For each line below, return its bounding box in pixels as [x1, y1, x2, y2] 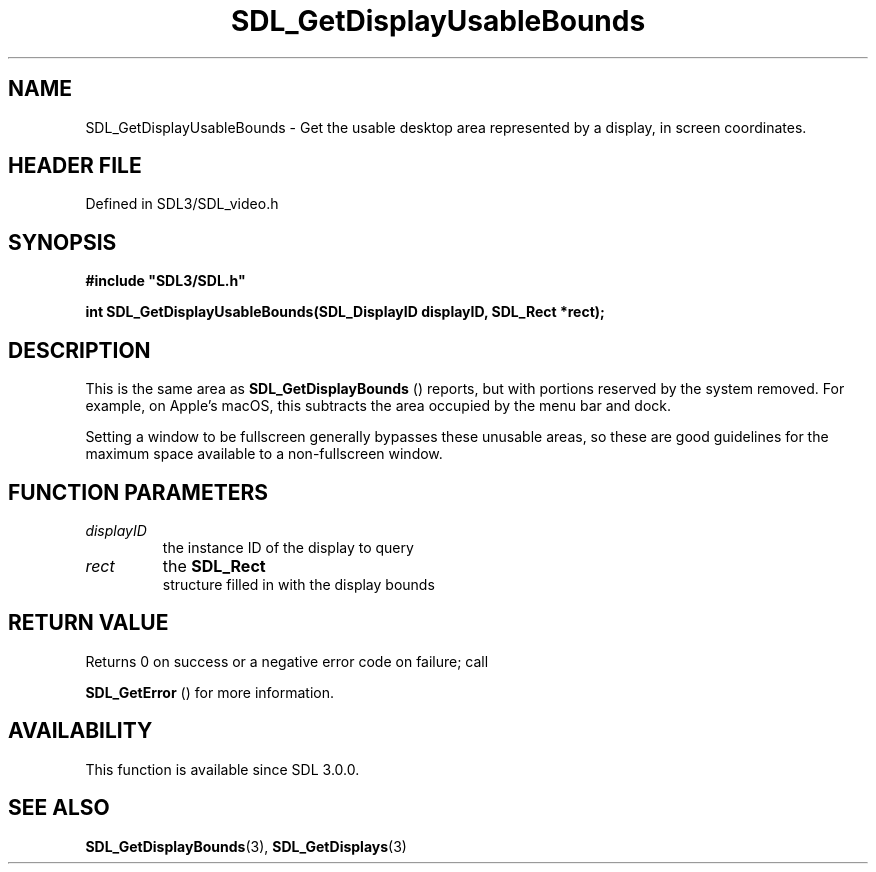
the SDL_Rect [162, 555, 266, 576]
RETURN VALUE [8, 610, 169, 636]
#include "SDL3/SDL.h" [85, 272, 246, 290]
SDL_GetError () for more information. [85, 683, 335, 701]
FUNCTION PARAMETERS [8, 479, 268, 505]
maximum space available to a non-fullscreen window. [85, 445, 443, 463]
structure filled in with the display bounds [162, 575, 435, 593]
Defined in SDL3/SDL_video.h [85, 195, 279, 213]
